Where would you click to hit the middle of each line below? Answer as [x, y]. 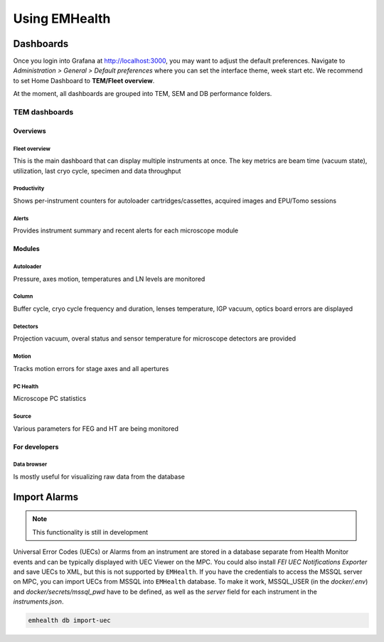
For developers [36, 446]
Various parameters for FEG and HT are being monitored [96, 428]
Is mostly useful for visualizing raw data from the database [99, 476]
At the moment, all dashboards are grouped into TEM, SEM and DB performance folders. [143, 94]
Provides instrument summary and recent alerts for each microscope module [126, 230]
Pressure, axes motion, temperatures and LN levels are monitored [109, 279]
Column [23, 296]
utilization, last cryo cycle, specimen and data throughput [97, 171]
